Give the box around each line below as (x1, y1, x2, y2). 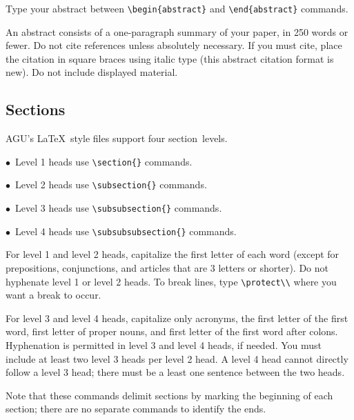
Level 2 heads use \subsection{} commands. (14, 177, 207, 192)
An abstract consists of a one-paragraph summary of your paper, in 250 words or (6, 24, 348, 39)
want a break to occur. (6, 288, 101, 302)
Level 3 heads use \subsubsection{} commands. (14, 201, 222, 215)
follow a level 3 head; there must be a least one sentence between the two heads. (6, 365, 345, 379)
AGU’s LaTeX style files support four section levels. (6, 131, 228, 146)
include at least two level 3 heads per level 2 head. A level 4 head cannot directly (6, 351, 348, 366)
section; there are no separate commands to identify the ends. (6, 401, 266, 416)
